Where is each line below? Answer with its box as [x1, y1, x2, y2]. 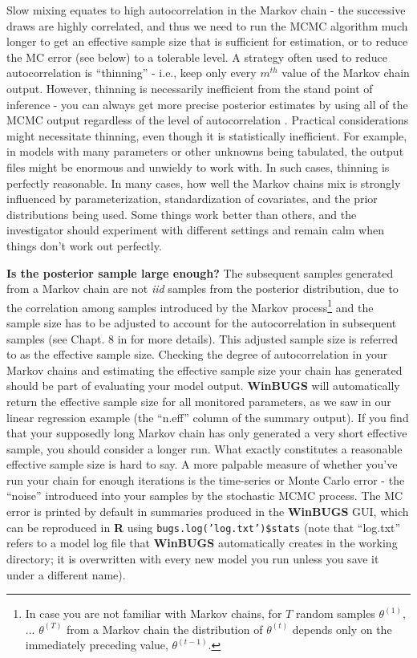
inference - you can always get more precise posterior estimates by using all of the [6, 95, 408, 112]
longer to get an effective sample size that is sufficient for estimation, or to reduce [6, 33, 408, 50]
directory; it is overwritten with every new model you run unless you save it [6, 550, 379, 567]
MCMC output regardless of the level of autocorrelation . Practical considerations [6, 112, 409, 128]
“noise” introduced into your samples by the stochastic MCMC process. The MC [6, 487, 403, 504]
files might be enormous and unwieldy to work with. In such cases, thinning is [6, 158, 390, 175]
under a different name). [6, 566, 126, 583]
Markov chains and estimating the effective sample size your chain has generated [6, 361, 403, 378]
